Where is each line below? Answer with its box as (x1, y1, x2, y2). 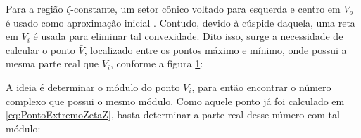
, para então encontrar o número (191, 79, 331, 94)
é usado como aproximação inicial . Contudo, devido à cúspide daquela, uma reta (6, 15, 355, 29)
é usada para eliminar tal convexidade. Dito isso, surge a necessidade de (33, 29, 343, 43)
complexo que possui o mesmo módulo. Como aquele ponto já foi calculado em (6, 93, 345, 108)
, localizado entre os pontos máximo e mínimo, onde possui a (84, 42, 347, 57)
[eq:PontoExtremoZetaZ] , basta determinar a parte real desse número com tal (6, 107, 340, 122)
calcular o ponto (6, 42, 75, 57)
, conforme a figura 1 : (110, 56, 203, 71)
